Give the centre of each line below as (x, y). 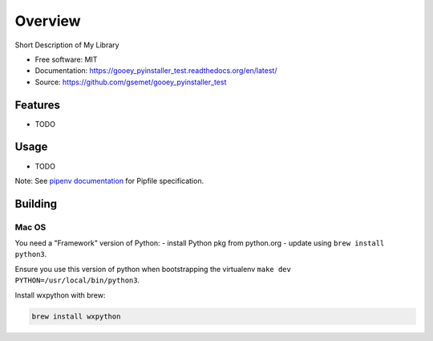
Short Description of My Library (67, 45)
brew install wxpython (76, 316)
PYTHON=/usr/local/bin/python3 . (77, 280)
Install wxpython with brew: (60, 295)
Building (36, 203)
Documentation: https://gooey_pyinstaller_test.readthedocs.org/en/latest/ (156, 71)
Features (37, 105)
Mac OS (30, 227)
